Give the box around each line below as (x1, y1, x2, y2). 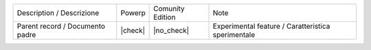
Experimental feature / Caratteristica (212, 21, 330, 31)
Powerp (120, 8, 146, 17)
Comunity (153, 4, 185, 13)
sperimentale (212, 30, 256, 39)
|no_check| (153, 26, 190, 35)
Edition (153, 12, 176, 22)
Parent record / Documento (16, 21, 106, 31)
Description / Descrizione (16, 8, 100, 17)
